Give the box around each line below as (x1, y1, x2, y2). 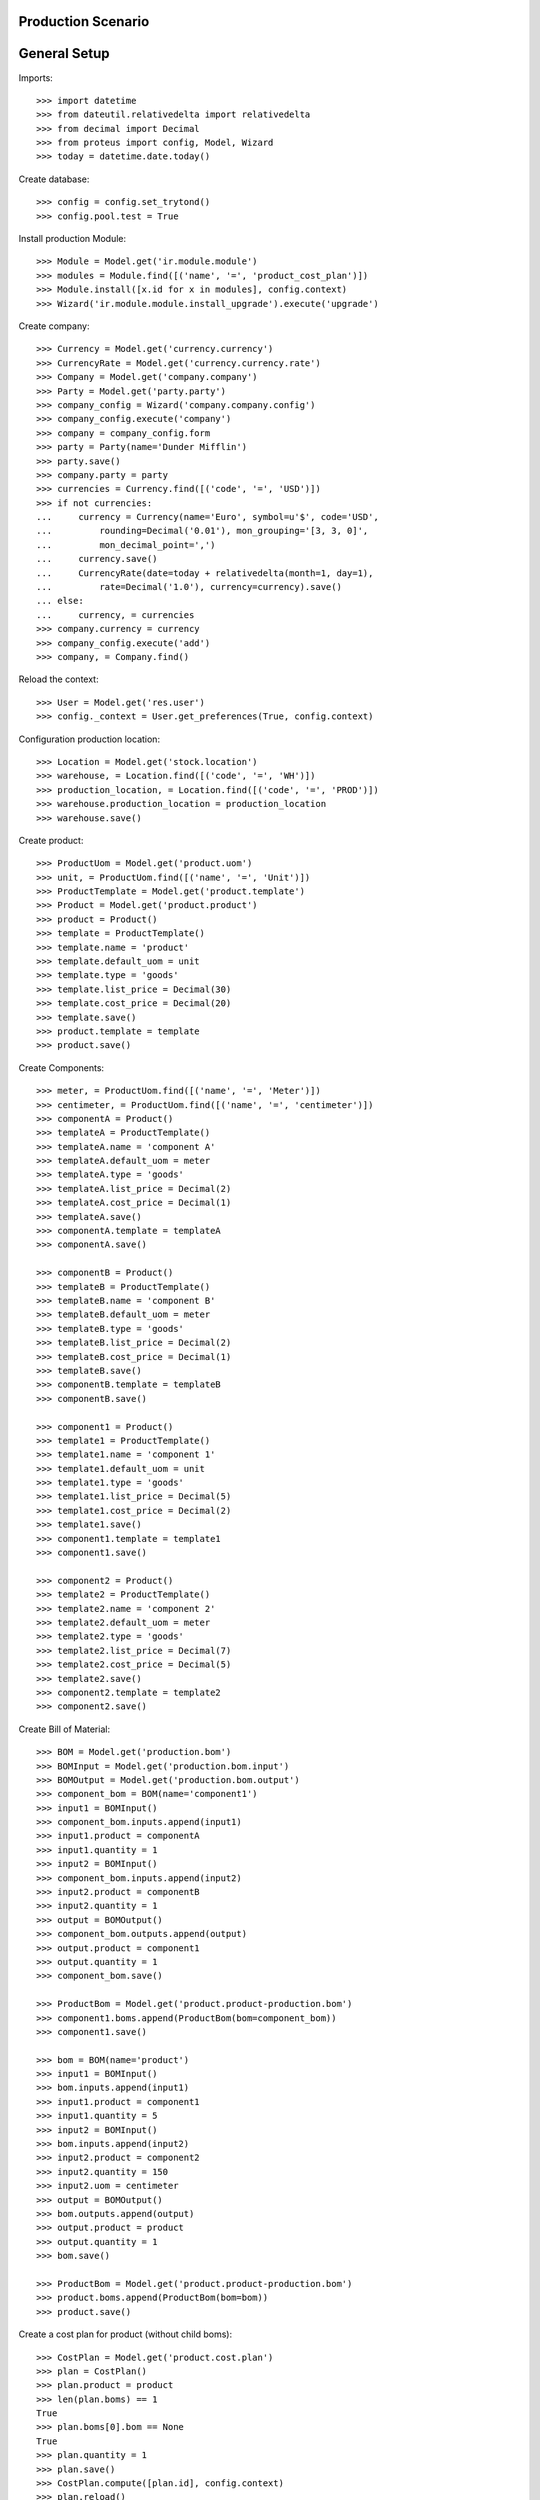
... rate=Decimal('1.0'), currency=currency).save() (36, 581, 342, 593)
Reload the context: (18, 673, 99, 685)
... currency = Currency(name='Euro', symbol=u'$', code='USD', (36, 511, 379, 523)
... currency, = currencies (36, 609, 195, 620)
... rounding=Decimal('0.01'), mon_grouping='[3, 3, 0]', (36, 525, 369, 537)
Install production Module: (18, 233, 127, 245)
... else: (36, 595, 84, 607)
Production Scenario (18, 13, 150, 30)
